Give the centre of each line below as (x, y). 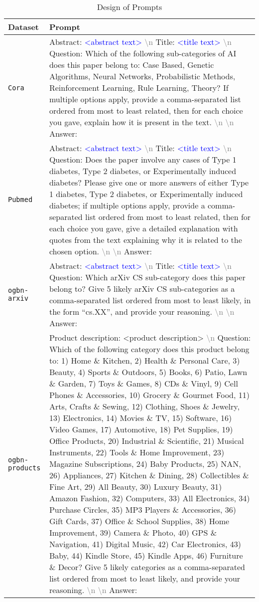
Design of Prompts (129, 7)
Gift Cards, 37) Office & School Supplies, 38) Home (139, 521)
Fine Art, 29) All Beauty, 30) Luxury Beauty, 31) (135, 487)
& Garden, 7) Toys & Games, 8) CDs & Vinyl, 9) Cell (143, 383)
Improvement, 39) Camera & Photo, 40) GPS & (133, 532)
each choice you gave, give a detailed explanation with (143, 228)
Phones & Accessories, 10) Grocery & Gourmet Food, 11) (149, 395)
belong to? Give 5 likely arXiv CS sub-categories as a (142, 289)
